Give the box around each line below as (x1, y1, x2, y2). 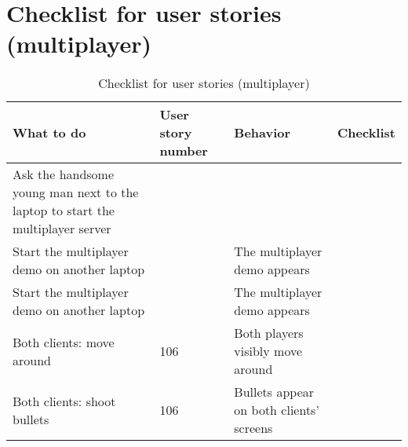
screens (234, 419, 273, 438)
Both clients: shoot (13, 391, 116, 410)
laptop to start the (13, 201, 115, 220)
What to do (13, 123, 86, 142)
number (159, 141, 208, 160)
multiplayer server (13, 219, 111, 238)
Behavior (234, 123, 291, 142)
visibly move (234, 342, 303, 361)
